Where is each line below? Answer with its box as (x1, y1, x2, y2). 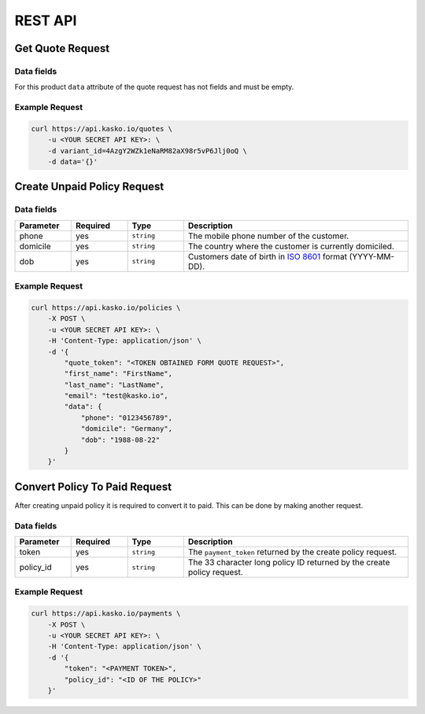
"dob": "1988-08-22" (80, 435, 161, 444)
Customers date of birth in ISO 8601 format (187, 251, 348, 262)
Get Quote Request (14, 42, 110, 55)
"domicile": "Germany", (80, 425, 173, 433)
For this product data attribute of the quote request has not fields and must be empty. (14, 83, 294, 92)
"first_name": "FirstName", (64, 370, 173, 378)
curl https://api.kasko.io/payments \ (31, 609, 181, 618)
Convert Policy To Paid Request (14, 480, 172, 493)
